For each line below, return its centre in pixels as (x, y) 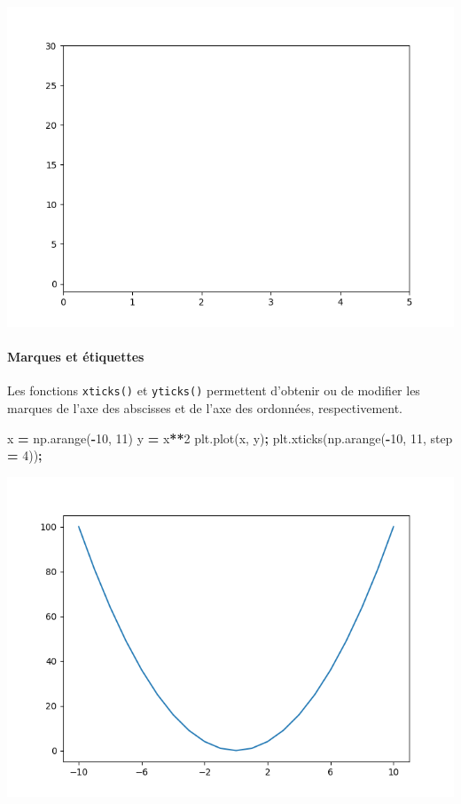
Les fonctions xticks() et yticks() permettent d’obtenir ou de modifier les (214, 390)
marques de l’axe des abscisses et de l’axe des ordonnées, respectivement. (205, 408)
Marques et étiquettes (76, 357)
